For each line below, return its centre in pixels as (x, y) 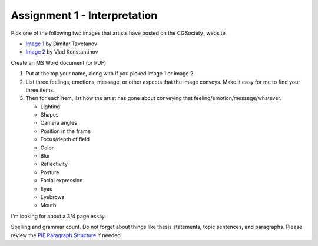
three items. (40, 90)
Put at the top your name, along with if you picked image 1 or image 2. (110, 74)
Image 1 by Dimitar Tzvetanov (61, 44)
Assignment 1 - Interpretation (84, 15)
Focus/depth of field (65, 139)
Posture (50, 172)
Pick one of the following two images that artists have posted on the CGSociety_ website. (119, 33)
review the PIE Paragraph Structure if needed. (67, 235)
